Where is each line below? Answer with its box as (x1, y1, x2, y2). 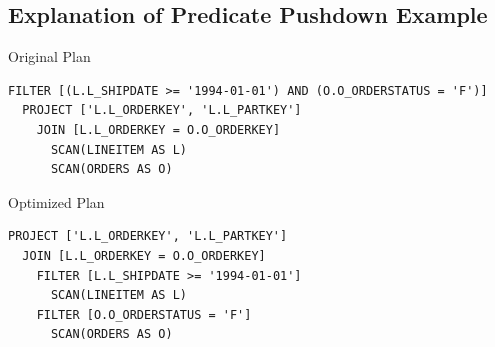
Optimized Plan (8, 191, 105, 212)
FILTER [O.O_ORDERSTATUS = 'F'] (36, 307, 252, 322)
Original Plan (8, 46, 91, 67)
